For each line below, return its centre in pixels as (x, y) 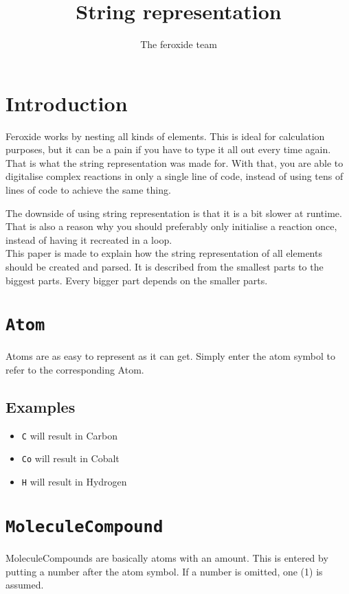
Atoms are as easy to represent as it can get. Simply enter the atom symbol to (171, 356)
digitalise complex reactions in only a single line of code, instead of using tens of (174, 176)
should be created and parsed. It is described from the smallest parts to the (165, 266)
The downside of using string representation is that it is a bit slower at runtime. (174, 213)
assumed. (25, 585)
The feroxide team (179, 44)
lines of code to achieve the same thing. (88, 190)
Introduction (67, 103)
